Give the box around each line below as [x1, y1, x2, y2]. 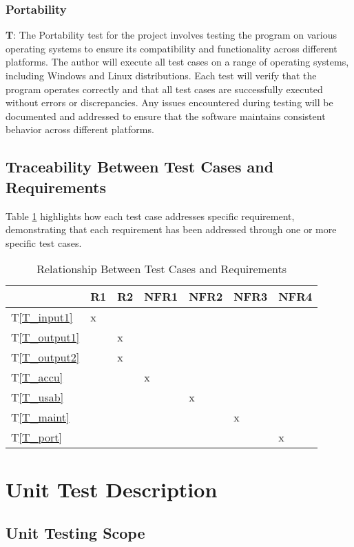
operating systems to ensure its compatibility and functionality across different [6, 41, 337, 55]
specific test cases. [6, 235, 82, 250]
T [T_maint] [11, 409, 70, 426]
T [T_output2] [11, 349, 80, 366]
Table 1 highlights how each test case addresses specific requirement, [6, 208, 295, 223]
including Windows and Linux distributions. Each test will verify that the [6, 68, 317, 82]
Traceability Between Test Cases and [6, 156, 274, 177]
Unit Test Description [6, 475, 218, 503]
